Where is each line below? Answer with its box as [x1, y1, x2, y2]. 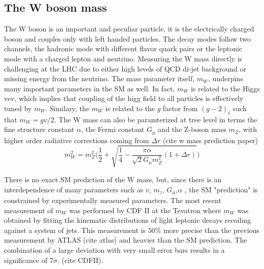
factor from [162, 103, 198, 113]
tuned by [4, 103, 32, 113]
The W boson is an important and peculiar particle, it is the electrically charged [4, 23, 254, 34]
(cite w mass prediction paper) [162, 134, 258, 145]
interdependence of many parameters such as [4, 184, 144, 194]
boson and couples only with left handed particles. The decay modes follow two [4, 33, 251, 44]
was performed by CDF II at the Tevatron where [69, 205, 221, 215]
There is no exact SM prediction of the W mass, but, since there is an [4, 174, 222, 184]
